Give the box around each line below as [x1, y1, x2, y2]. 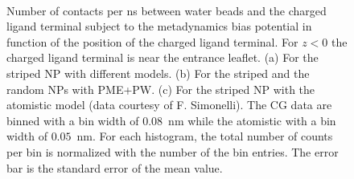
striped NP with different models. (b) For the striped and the [6, 64, 310, 81]
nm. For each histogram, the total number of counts [76, 128, 333, 144]
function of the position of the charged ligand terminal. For [6, 33, 298, 50]
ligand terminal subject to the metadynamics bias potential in [6, 18, 312, 35]
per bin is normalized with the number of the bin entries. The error [6, 143, 339, 160]
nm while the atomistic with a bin [168, 112, 336, 128]
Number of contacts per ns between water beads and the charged [6, 2, 327, 18]
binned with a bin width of [6, 112, 139, 128]
